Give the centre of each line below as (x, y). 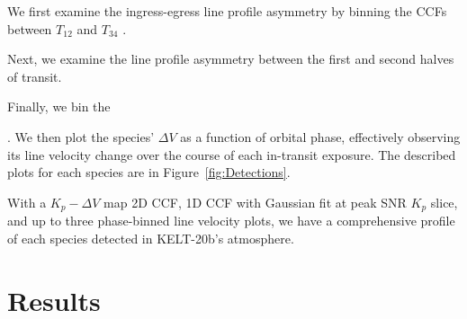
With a (27, 202)
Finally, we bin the (59, 106)
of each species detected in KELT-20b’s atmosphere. (151, 238)
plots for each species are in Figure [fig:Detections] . (149, 172)
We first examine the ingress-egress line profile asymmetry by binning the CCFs (227, 11)
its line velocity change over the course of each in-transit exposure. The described (232, 154)
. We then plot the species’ (81, 136)
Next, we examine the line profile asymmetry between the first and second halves (231, 59)
